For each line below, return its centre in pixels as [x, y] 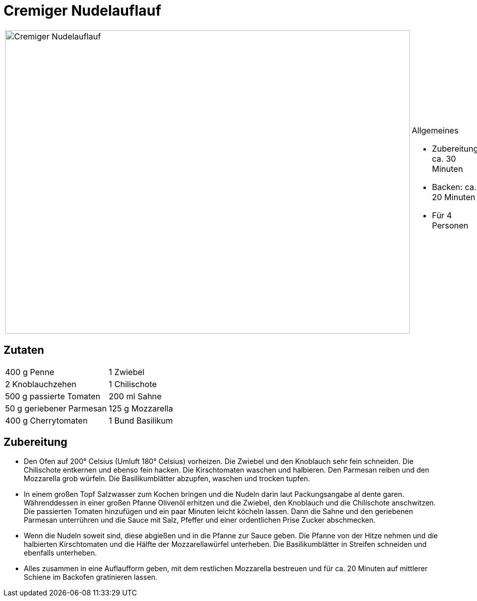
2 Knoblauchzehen [41, 384]
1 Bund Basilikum [141, 420]
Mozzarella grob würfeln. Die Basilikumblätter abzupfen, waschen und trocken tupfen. [167, 479]
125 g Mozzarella [141, 408]
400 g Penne [30, 372]
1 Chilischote [133, 384]
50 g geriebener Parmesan [56, 408]
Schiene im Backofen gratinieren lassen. [91, 577]
